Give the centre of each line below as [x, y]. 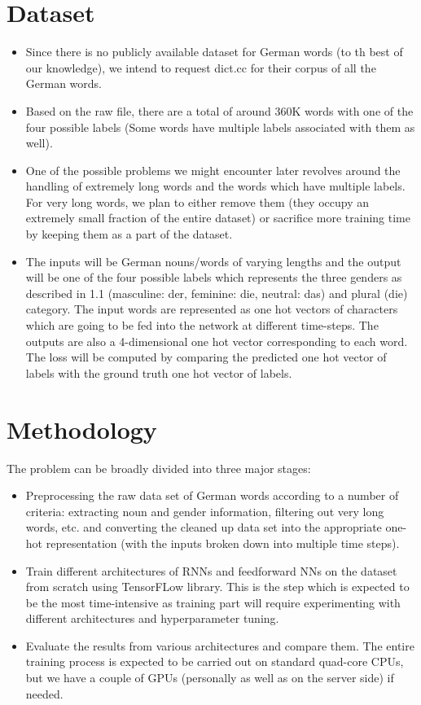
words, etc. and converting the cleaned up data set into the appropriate [204, 527]
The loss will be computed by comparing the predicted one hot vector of [206, 357]
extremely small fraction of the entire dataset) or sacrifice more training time [218, 218]
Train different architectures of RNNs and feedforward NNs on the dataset [211, 570]
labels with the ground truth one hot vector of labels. [159, 372]
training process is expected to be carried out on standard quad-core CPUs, [215, 661]
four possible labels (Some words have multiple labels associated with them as [220, 127]
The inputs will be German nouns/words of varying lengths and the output [213, 261]
